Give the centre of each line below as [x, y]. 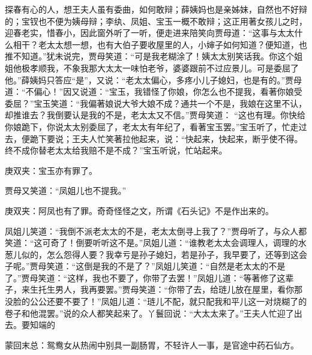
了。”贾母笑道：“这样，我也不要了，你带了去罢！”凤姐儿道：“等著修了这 [145, 277]
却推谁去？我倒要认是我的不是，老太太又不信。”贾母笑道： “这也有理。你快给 [155, 115]
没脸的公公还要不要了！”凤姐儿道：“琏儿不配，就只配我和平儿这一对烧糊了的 [156, 301]
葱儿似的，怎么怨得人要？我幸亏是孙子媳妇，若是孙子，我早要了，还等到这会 [156, 254]
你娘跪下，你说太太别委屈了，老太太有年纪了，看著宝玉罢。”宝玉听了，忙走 [152, 126]
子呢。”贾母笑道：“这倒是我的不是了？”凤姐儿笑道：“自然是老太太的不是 [145, 266]
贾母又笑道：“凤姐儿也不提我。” [66, 190]
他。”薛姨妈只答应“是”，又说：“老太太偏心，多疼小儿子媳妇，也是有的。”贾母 [154, 79]
